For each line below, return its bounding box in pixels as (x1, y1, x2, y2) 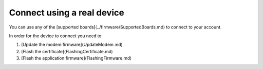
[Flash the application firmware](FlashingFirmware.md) (21, 55, 131, 61)
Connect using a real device (9, 7, 124, 18)
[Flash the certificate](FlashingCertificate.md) (21, 48, 113, 54)
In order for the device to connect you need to (9, 33, 102, 39)
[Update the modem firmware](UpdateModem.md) (21, 41, 123, 48)
